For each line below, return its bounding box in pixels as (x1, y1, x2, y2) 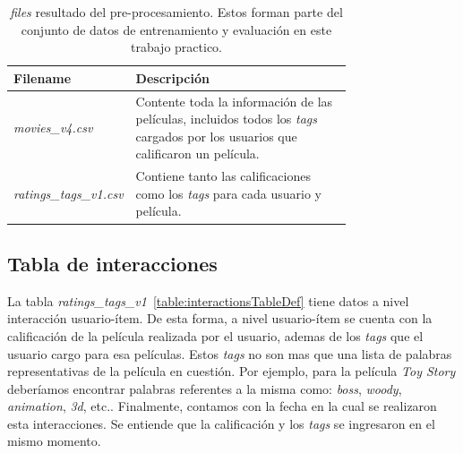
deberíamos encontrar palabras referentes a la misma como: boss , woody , (7, 379, 402, 397)
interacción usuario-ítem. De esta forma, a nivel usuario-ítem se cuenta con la (7, 309, 433, 328)
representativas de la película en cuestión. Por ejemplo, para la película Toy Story (7, 362, 456, 380)
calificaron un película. (135, 144, 260, 163)
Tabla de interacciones (7, 249, 218, 277)
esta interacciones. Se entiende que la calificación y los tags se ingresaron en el (7, 414, 435, 432)
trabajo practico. (131, 38, 222, 56)
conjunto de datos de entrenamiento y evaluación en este (21, 20, 332, 38)
